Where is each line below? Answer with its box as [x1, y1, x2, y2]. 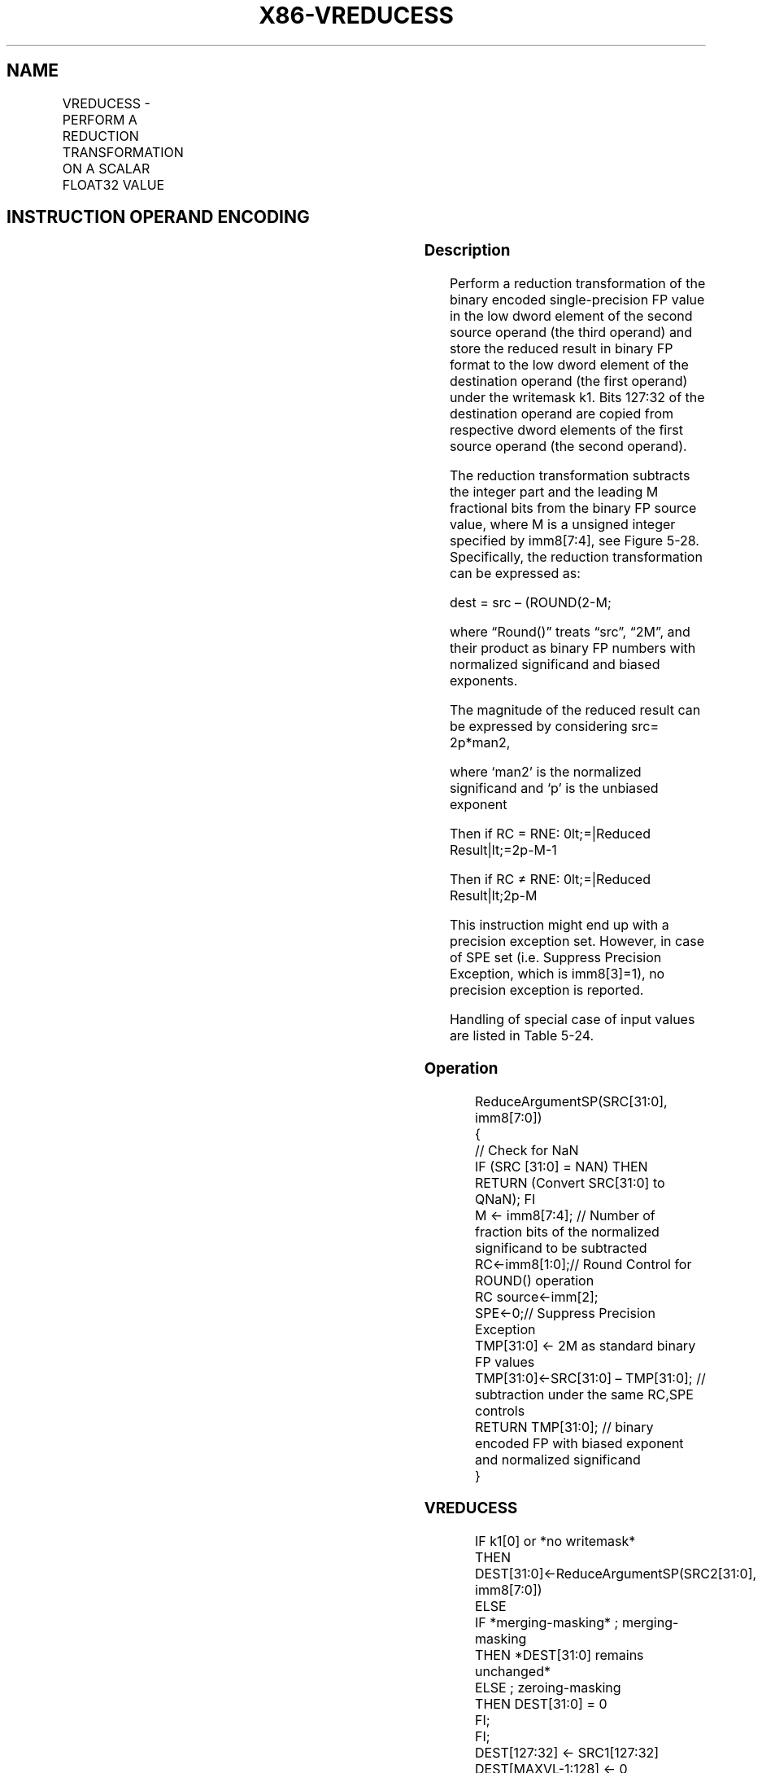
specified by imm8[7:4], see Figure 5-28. [449, 532, 699, 549]
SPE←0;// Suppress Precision [475, 1304, 655, 1321]
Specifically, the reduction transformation [449, 549, 703, 566]
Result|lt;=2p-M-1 [449, 842, 557, 859]
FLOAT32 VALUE [62, 176, 165, 193]
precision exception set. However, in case [449, 933, 705, 950]
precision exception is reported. [449, 982, 644, 999]
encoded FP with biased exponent [475, 1434, 684, 1451]
